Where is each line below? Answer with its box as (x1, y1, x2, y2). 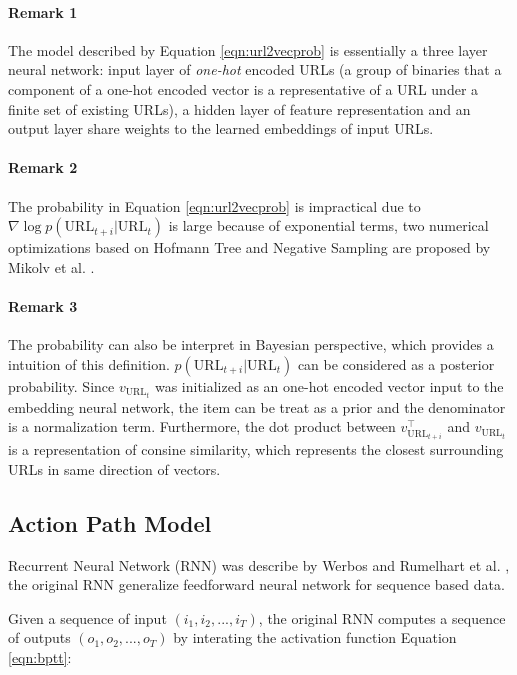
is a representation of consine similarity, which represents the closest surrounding (8, 439, 504, 460)
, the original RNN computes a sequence (258, 607, 506, 628)
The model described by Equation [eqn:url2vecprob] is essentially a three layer (8, 39, 488, 60)
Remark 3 (8, 295, 78, 316)
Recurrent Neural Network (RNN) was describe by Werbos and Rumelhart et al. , (8, 554, 510, 575)
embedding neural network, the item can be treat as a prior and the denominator (8, 396, 506, 417)
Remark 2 (8, 157, 78, 178)
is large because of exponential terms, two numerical (168, 215, 489, 236)
